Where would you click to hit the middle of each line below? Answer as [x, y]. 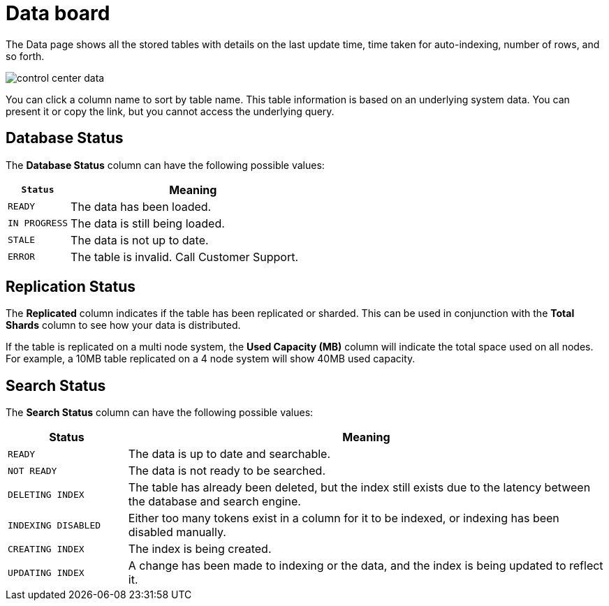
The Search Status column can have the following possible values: [160, 413]
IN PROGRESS [38, 223]
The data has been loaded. [141, 206]
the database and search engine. [214, 502]
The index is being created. [200, 549]
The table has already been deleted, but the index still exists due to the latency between [359, 488]
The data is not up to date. [140, 240]
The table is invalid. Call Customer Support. [185, 257]
